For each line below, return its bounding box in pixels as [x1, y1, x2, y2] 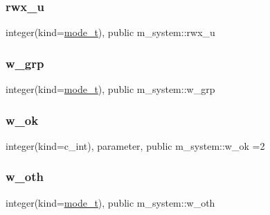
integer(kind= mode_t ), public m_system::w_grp [6, 82, 215, 96]
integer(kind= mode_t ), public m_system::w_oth [6, 195, 215, 209]
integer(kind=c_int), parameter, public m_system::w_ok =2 [6, 138, 265, 153]
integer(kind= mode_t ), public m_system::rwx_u [6, 25, 215, 40]
